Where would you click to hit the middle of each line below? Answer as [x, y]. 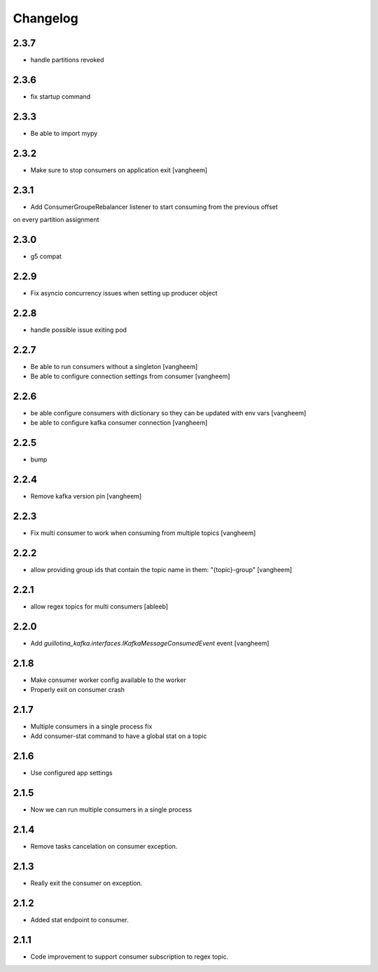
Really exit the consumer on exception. [86, 883]
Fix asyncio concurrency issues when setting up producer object [124, 293]
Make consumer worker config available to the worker [108, 680]
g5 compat [46, 256]
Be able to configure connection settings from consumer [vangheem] [130, 376]
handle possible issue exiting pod [79, 330]
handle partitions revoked [67, 60]
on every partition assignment [56, 220]
